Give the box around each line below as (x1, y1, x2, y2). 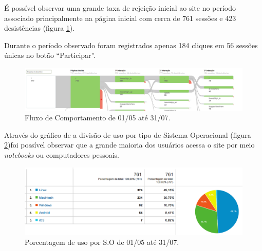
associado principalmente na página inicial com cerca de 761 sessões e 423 (4, 12, 236, 23)
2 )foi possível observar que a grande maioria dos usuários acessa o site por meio (4, 139, 255, 150)
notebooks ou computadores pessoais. (4, 149, 119, 160)
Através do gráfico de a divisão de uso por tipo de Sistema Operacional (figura (4, 129, 251, 140)
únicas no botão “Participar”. (4, 50, 96, 60)
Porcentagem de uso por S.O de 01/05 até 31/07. (25, 236, 179, 247)
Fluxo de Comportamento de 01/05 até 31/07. (25, 112, 171, 123)
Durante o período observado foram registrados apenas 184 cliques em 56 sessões (4, 39, 258, 50)
